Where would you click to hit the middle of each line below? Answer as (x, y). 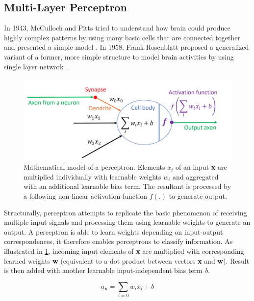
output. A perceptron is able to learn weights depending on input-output (114, 231)
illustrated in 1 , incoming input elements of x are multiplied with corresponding (124, 251)
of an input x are (201, 167)
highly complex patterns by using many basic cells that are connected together (122, 37)
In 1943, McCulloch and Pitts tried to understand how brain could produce (117, 28)
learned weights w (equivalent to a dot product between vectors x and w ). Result (127, 260)
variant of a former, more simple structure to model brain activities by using (119, 56)
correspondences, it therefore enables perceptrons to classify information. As (118, 241)
